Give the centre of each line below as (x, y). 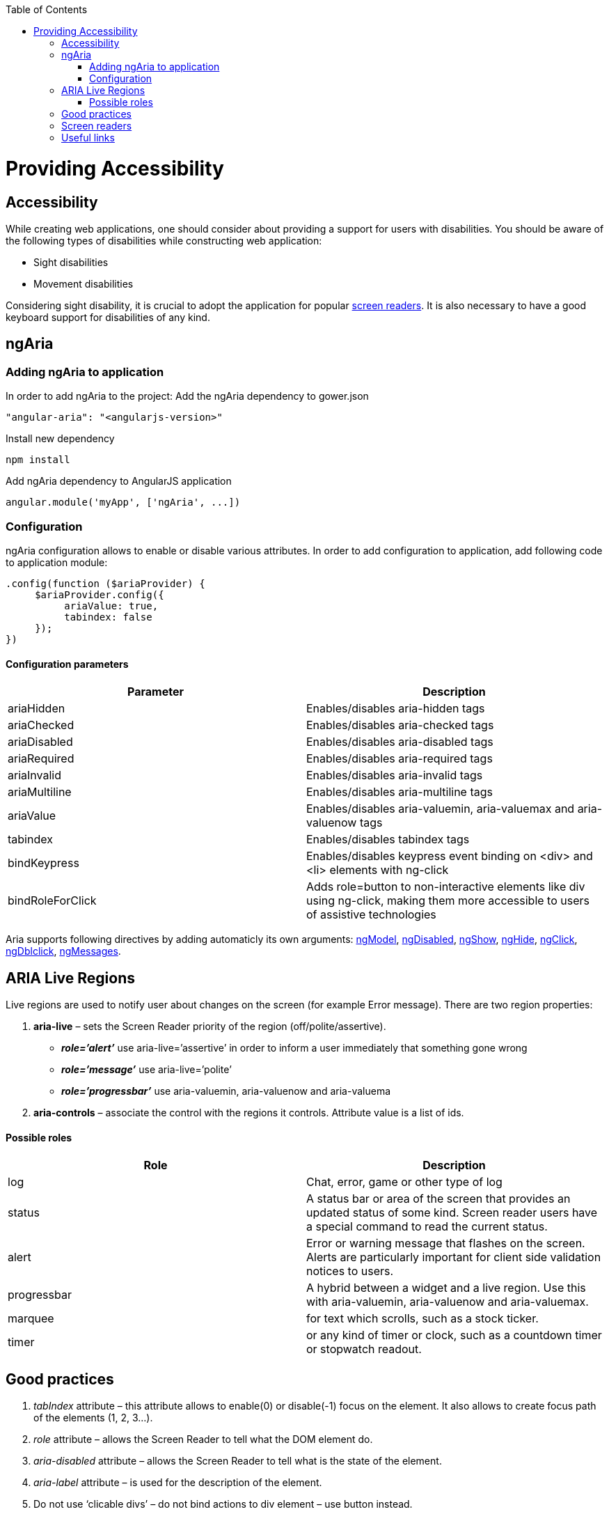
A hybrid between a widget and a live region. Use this (446, 1288)
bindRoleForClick (52, 901)
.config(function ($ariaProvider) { (105, 583)
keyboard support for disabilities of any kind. (108, 317)
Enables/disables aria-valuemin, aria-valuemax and (441, 809)
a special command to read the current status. (427, 1227)
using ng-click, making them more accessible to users (448, 901)
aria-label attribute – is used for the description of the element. (178, 1483)
